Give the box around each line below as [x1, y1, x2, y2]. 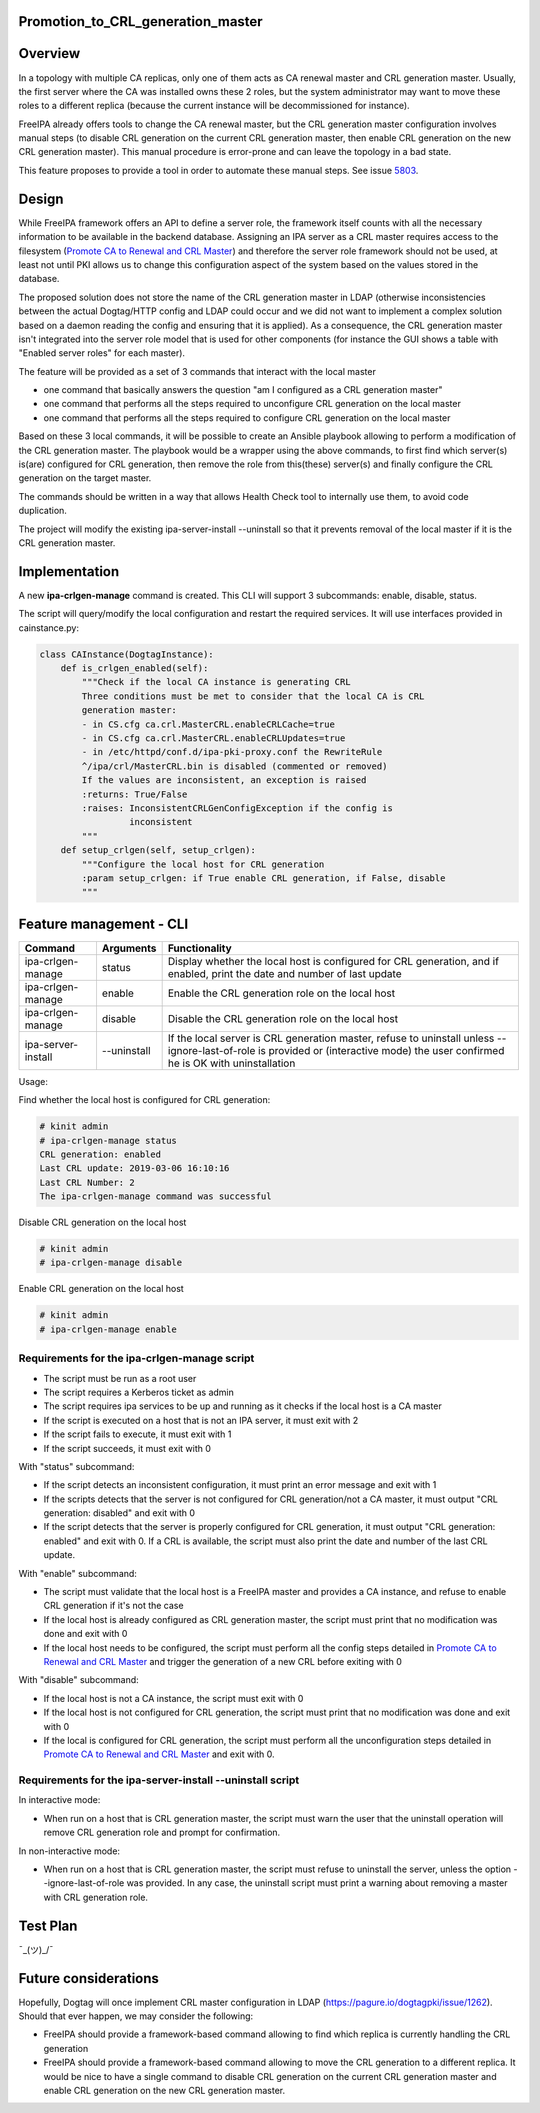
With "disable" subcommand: [18, 1674, 139, 1686]
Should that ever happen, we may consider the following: [18, 2010, 254, 2022]
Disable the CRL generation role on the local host [167, 1011, 399, 1025]
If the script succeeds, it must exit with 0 [43, 1442, 212, 1454]
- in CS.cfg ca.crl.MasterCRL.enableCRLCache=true [81, 718, 335, 730]
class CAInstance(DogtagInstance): [39, 648, 214, 660]
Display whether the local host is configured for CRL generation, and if [167, 954, 500, 968]
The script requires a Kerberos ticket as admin [43, 1386, 235, 1398]
